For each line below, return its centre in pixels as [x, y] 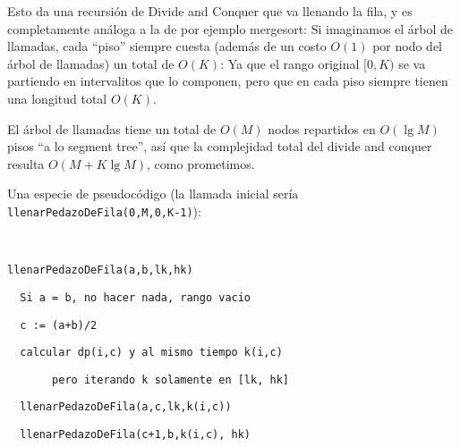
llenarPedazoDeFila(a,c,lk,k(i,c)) [126, 407]
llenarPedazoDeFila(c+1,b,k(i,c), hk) [136, 435]
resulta [26, 163]
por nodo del [407, 46]
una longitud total [57, 98]
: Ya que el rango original [290, 63]
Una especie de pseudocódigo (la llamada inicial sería [153, 194]
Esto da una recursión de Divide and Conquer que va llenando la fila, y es [210, 11]
